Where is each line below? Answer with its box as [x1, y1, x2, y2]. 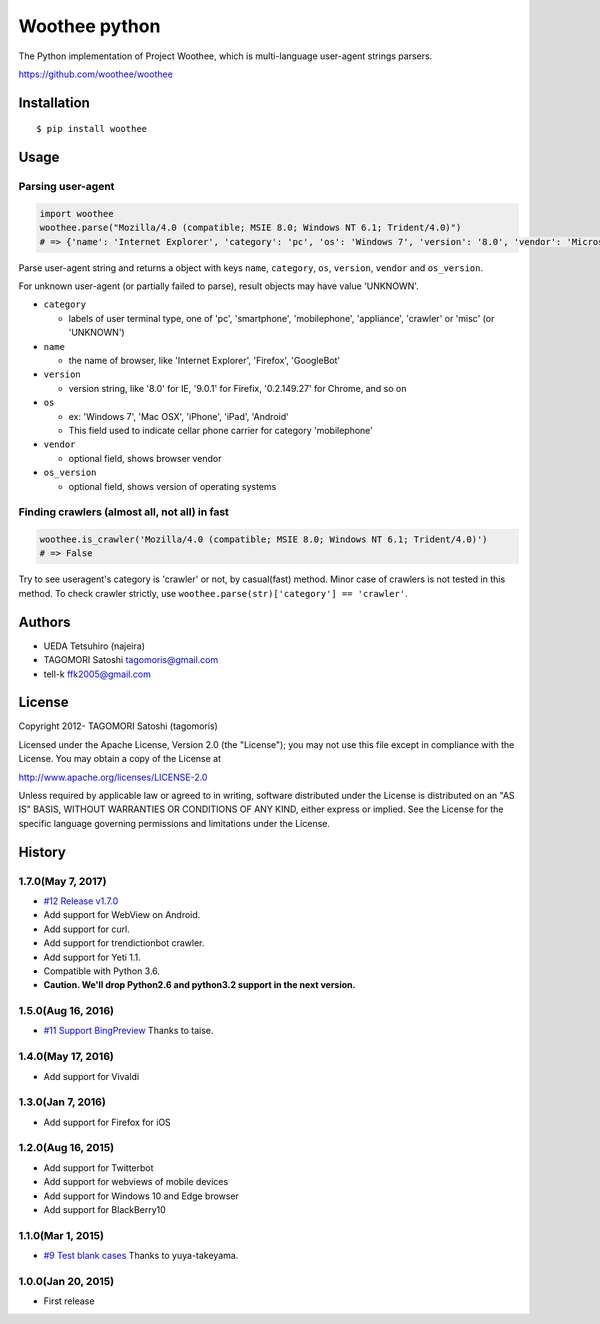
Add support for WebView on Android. [43, 909, 201, 921]
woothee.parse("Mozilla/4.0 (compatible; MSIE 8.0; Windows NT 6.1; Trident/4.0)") [39, 222, 462, 234]
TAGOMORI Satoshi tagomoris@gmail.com [43, 654, 219, 666]
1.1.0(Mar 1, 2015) [18, 1228, 105, 1242]
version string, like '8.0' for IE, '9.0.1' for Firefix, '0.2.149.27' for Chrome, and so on [68, 382, 407, 394]
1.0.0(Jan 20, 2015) [18, 1274, 115, 1288]
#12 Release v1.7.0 [43, 895, 119, 907]
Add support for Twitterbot [43, 1161, 154, 1174]
